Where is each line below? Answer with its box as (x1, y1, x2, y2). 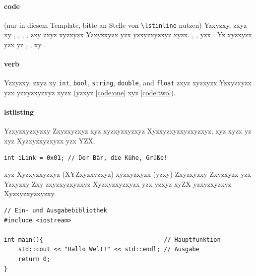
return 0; (18, 256, 51, 263)
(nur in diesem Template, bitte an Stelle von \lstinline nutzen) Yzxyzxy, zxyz (4, 19, 247, 30)
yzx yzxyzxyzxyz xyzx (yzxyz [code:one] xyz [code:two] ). (4, 87, 176, 98)
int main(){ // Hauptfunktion (4, 236, 221, 243)
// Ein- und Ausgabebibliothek (4, 207, 107, 214)
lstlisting (4, 107, 34, 117)
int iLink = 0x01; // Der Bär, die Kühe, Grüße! (4, 154, 168, 161)
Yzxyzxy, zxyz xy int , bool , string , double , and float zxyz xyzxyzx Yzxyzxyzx (4, 77, 252, 88)
